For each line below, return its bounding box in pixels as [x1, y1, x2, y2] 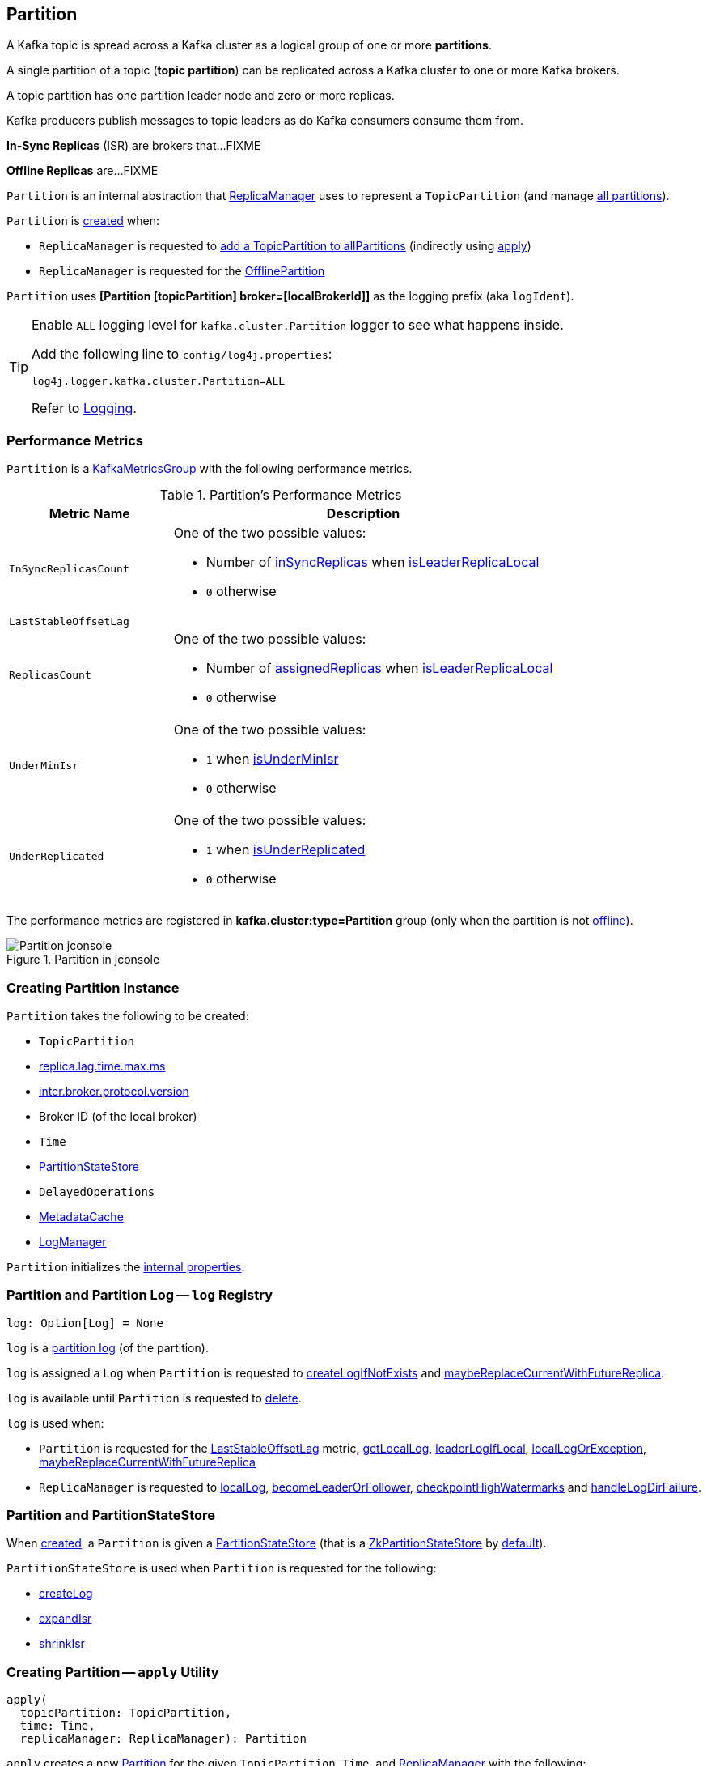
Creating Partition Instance [6, 979, 180, 996]
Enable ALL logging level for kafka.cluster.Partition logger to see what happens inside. [32, 317, 564, 334]
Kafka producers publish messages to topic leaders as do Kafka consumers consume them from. [6, 113, 524, 128]
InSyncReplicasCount [9, 562, 129, 575]
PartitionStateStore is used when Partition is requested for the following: [6, 1561, 437, 1576]
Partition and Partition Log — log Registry [6, 1287, 273, 1304]
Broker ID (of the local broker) [39, 1109, 197, 1123]
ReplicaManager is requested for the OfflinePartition [39, 264, 325, 279]
